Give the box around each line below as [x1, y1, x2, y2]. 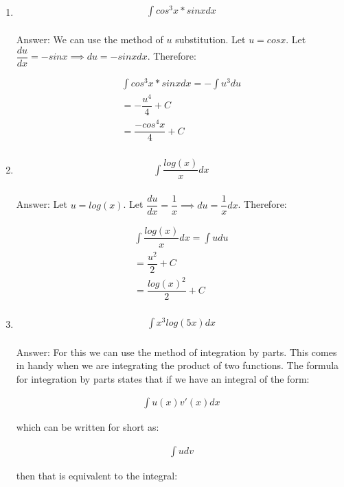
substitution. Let [175, 32, 246, 47]
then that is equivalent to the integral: [16, 468, 178, 482]
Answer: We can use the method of [16, 32, 163, 47]
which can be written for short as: [16, 420, 159, 434]
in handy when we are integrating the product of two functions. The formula [16, 358, 339, 372]
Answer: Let [16, 197, 67, 211]
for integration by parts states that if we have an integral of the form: [16, 371, 310, 385]
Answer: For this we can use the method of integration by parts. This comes [16, 344, 337, 359]
